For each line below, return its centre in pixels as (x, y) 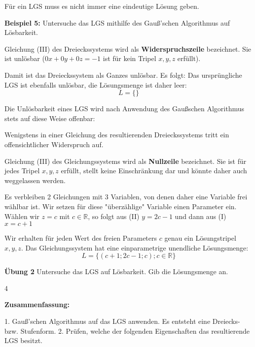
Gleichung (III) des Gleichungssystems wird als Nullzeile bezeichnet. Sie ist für (126, 161)
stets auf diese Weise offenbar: (50, 118)
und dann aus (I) (200, 216)
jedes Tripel (22, 171)
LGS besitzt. (23, 340)
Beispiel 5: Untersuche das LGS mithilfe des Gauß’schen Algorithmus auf (117, 22)
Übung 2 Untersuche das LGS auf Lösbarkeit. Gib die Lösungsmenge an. (116, 271)
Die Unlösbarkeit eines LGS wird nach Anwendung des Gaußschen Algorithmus (125, 109)
